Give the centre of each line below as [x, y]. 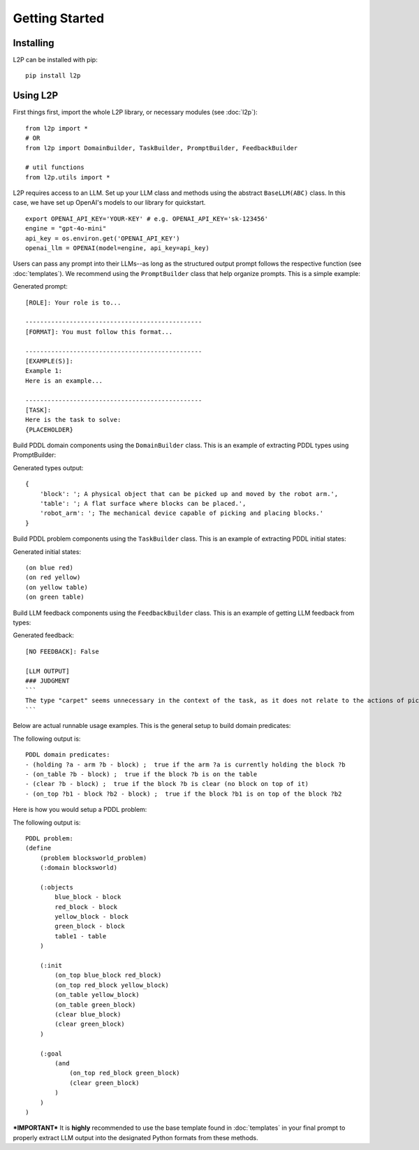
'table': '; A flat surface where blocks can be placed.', [143, 504]
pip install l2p [53, 76]
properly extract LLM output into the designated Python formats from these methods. [135, 1137]
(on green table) [55, 597]
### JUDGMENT [47, 680]
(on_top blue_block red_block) [108, 975]
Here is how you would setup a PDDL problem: [80, 810]
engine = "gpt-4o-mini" [66, 228]
